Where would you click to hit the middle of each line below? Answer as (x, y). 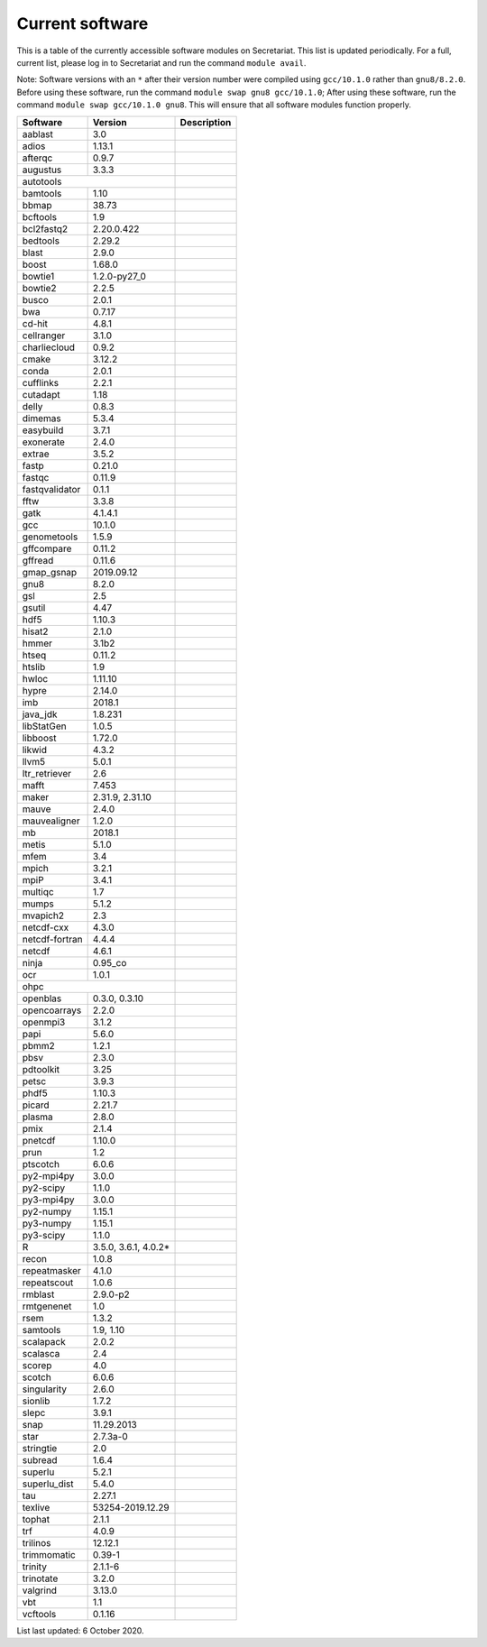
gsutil (34, 607)
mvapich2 (43, 916)
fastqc (36, 477)
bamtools (42, 193)
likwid (35, 750)
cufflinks (40, 382)
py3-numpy (47, 1223)
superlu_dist (48, 1484)
